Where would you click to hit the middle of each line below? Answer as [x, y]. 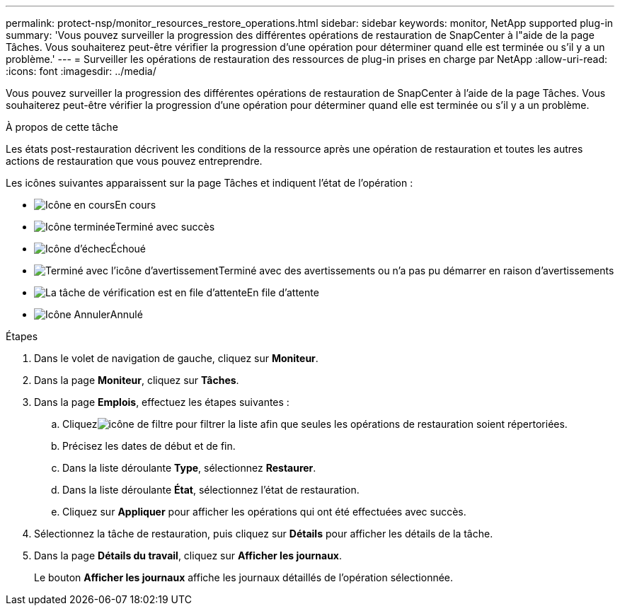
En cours [136, 205]
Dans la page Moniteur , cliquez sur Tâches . [137, 380]
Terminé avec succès [165, 227]
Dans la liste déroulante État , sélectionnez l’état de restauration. [211, 490]
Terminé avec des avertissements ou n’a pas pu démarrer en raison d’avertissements [416, 270]
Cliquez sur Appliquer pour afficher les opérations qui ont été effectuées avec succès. [264, 512]
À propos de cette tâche [62, 127]
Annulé [126, 314]
